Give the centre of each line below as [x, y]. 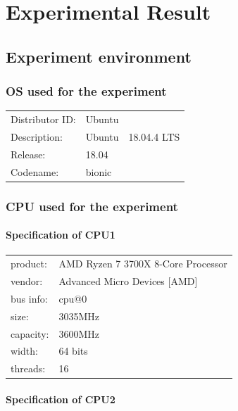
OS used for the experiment [86, 91]
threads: [28, 368]
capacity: [30, 333]
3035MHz [79, 316]
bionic [99, 171]
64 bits [73, 351]
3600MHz [79, 333]
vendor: [27, 280]
